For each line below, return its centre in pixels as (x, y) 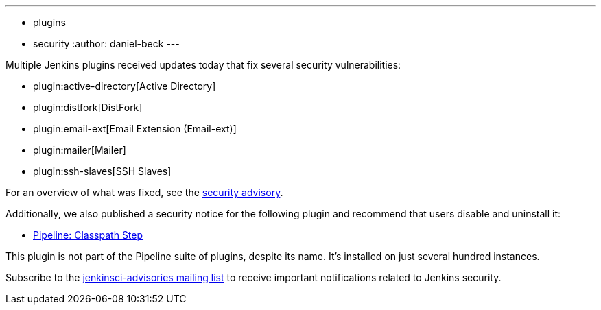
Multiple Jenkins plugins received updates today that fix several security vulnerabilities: (203, 65)
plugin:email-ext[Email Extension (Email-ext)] (135, 129)
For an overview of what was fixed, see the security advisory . (144, 192)
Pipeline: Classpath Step (88, 235)
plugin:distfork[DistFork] (88, 107)
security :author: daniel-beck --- (106, 44)
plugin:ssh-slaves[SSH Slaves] (102, 171)
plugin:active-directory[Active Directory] (125, 86)
